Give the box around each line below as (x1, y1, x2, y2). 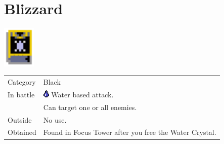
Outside (8, 114, 32, 125)
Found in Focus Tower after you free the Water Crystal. (43, 127, 216, 137)
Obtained (8, 127, 36, 137)
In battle (8, 89, 35, 99)
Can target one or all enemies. (43, 101, 137, 112)
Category (8, 77, 36, 87)
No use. (43, 114, 67, 125)
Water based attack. (51, 89, 114, 99)
